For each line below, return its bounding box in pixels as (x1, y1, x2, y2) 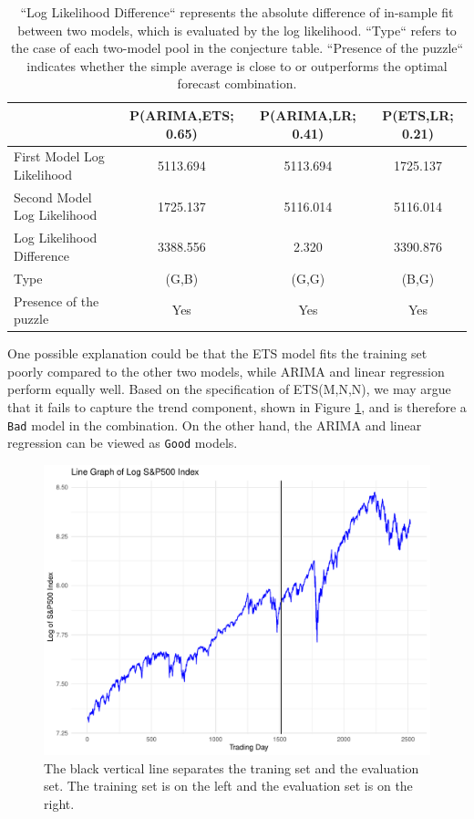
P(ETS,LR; (382, 105, 454, 124)
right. (44, 793, 75, 813)
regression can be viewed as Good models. (7, 433, 238, 452)
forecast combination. (177, 74, 297, 93)
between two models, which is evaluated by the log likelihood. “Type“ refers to (17, 20, 457, 39)
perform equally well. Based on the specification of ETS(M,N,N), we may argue (7, 379, 451, 399)
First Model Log (14, 147, 105, 166)
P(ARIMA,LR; (260, 105, 356, 124)
